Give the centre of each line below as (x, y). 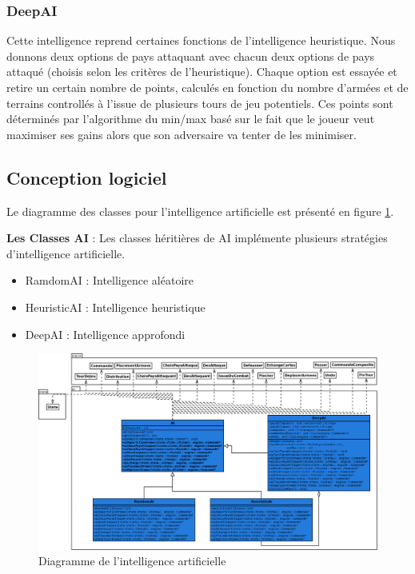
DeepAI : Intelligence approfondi (105, 334)
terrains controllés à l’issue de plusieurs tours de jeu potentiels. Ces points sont (200, 103)
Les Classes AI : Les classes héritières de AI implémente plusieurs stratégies (197, 238)
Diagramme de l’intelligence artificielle (132, 561)
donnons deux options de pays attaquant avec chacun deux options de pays (191, 56)
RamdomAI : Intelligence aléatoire (110, 280)
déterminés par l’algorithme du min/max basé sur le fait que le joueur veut (191, 119)
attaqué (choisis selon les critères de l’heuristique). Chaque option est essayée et (202, 72)
